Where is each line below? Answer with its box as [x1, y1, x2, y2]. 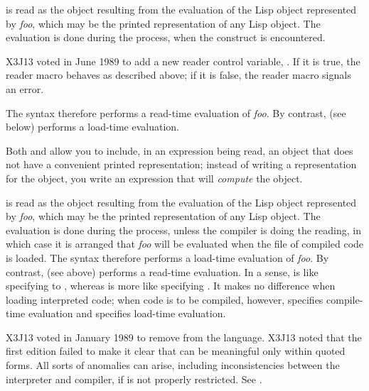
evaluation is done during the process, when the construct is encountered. [6, 30, 326, 45]
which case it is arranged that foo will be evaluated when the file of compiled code [6, 236, 364, 251]
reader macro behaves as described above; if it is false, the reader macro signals [6, 67, 351, 82]
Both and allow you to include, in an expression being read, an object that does [6, 143, 353, 158]
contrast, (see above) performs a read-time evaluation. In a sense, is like [6, 264, 319, 279]
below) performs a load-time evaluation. [6, 119, 179, 134]
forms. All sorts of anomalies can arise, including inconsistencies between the [6, 358, 340, 373]
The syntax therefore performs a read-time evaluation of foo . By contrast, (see [6, 105, 346, 120]
